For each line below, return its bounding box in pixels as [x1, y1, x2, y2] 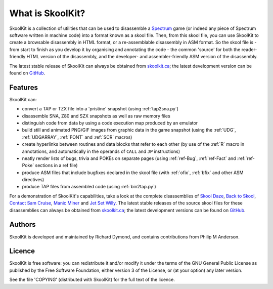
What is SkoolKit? [9, 8, 85, 19]
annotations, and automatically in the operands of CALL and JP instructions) [22, 148, 180, 154]
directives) [22, 177, 44, 183]
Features [9, 83, 38, 92]
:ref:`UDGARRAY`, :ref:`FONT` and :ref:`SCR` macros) [22, 134, 132, 140]
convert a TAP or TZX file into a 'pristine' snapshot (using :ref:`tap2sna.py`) [22, 106, 179, 112]
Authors [9, 220, 36, 229]
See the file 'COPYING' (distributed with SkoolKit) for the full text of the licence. [9, 276, 175, 283]
